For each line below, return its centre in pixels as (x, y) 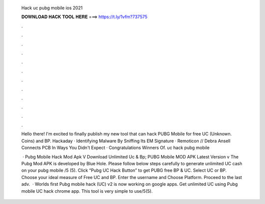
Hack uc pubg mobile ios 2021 (52, 8)
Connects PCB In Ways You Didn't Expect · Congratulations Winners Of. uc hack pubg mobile (115, 148)
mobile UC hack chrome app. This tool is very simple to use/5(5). (87, 191)
